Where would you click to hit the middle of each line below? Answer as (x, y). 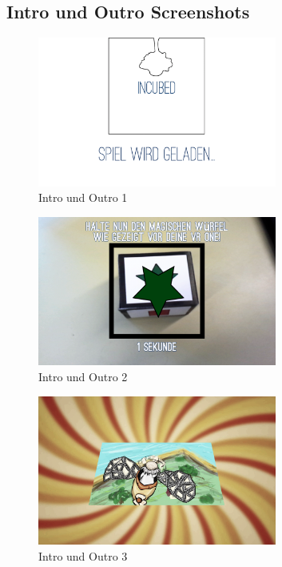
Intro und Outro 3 (83, 555)
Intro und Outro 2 (83, 376)
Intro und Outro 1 (83, 197)
